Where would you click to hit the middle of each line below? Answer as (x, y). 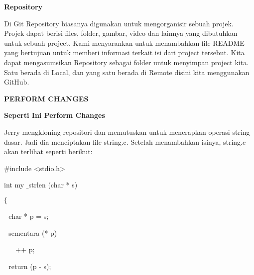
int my (14, 185)
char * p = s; (29, 216)
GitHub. (17, 82)
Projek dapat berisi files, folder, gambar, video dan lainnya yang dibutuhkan (121, 33)
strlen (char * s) (53, 185)
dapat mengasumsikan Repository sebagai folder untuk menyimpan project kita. (127, 62)
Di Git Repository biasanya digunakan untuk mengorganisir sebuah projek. (119, 23)
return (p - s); (30, 266)
